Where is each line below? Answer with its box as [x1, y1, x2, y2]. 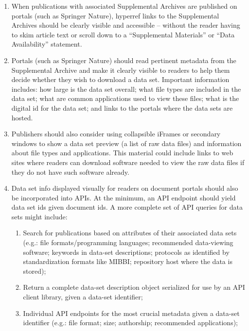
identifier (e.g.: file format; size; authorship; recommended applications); [23, 317, 238, 328]
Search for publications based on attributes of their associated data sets [23, 228, 237, 238]
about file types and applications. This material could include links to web [11, 148, 233, 158]
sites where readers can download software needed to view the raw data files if [11, 157, 245, 167]
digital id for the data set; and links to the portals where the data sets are [11, 102, 233, 113]
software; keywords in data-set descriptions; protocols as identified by [23, 247, 230, 257]
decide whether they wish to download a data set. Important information [11, 74, 230, 84]
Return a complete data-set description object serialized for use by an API [23, 282, 245, 292]
